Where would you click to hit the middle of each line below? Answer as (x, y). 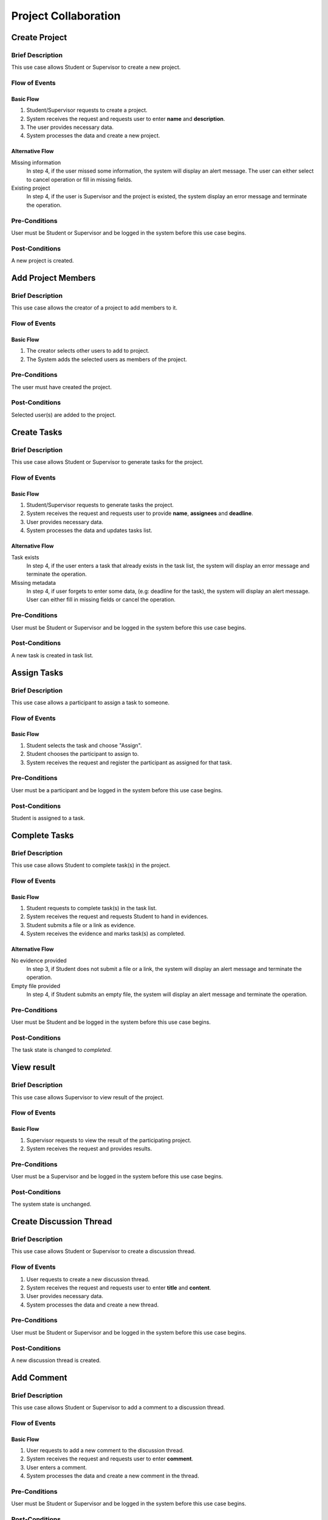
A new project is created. (43, 261)
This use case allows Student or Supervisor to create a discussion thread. (103, 1251)
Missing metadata (33, 582)
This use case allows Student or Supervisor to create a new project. (96, 67)
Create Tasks (37, 432)
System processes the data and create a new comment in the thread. (113, 1476)
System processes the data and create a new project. (93, 136)
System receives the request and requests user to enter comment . (110, 1459)
